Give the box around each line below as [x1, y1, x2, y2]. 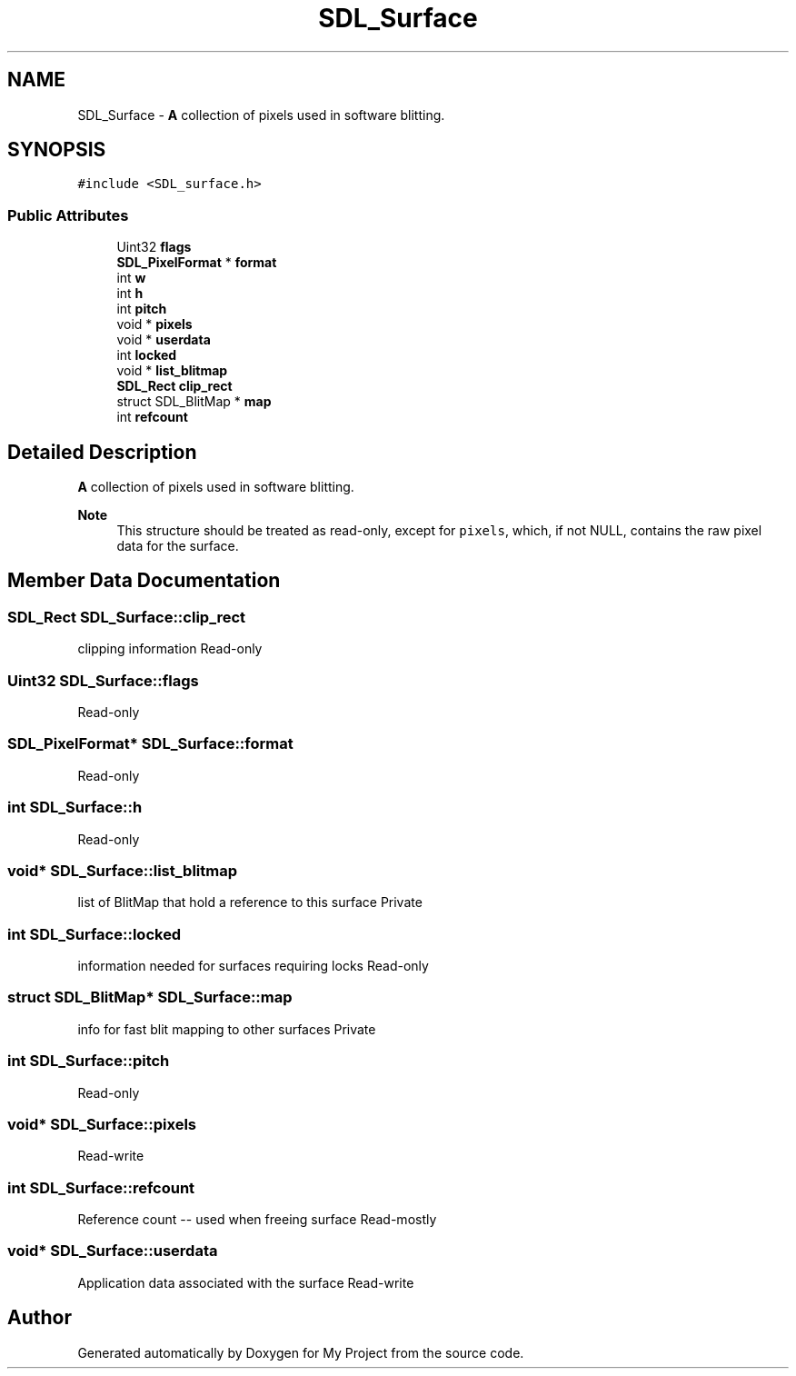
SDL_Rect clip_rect [116, 378, 233, 394]
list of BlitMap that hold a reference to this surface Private [77, 894, 423, 911]
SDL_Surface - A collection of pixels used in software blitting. [77, 106, 445, 123]
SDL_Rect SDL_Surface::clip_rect [7, 607, 246, 626]
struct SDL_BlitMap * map [116, 394, 272, 410]
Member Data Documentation [7, 569, 281, 593]
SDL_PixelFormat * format [116, 254, 277, 271]
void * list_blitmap [116, 363, 228, 379]
